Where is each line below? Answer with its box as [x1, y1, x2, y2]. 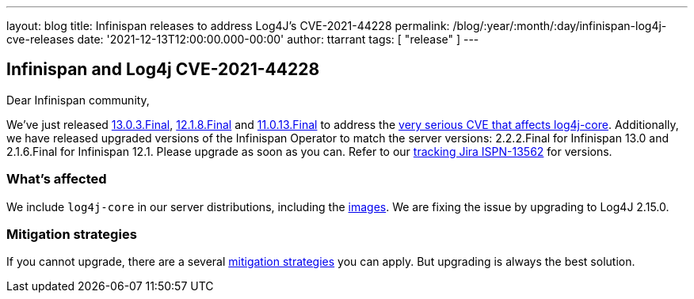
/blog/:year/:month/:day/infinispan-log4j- [452, 19, 667, 32]
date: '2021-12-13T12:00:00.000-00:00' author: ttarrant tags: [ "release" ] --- [77, 32, 479, 46]
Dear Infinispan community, [6, 93, 150, 107]
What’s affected [6, 171, 107, 187]
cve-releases [6, 32, 74, 46]
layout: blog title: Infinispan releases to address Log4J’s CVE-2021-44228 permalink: [6, 19, 450, 32]
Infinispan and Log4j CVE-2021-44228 [6, 59, 320, 80]
